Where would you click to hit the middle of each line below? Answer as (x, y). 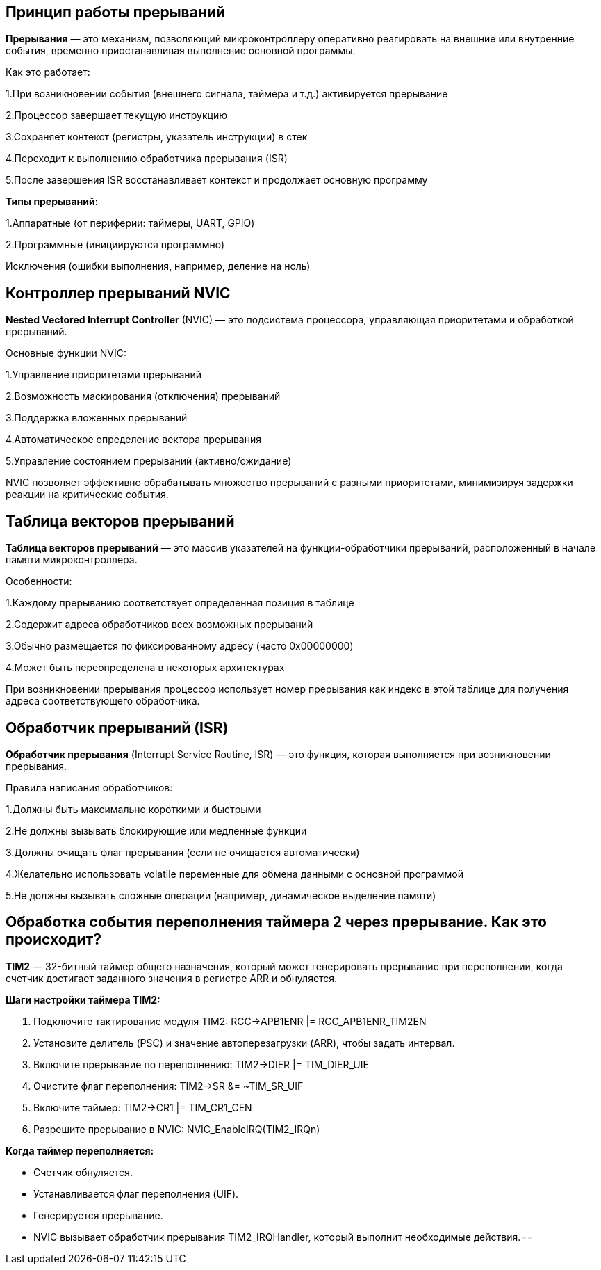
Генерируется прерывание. (98, 1215)
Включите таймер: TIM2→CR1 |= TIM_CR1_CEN (143, 1107)
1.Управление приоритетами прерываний (104, 375)
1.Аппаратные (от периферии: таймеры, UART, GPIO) (130, 223)
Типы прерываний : (52, 202)
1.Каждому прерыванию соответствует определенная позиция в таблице (180, 603)
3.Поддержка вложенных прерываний (97, 418)
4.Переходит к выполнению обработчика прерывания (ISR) (147, 159)
